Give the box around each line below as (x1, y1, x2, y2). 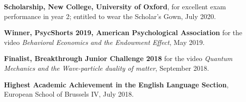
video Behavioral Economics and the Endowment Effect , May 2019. (4, 37, 205, 47)
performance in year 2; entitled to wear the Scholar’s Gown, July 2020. (4, 11, 216, 21)
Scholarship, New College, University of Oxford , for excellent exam (4, 1, 226, 11)
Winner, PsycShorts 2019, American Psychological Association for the (4, 27, 243, 38)
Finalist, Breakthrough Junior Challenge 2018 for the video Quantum (4, 53, 233, 63)
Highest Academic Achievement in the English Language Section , (4, 79, 229, 89)
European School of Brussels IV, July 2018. (4, 89, 134, 99)
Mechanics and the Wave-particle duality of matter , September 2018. (4, 62, 209, 73)
